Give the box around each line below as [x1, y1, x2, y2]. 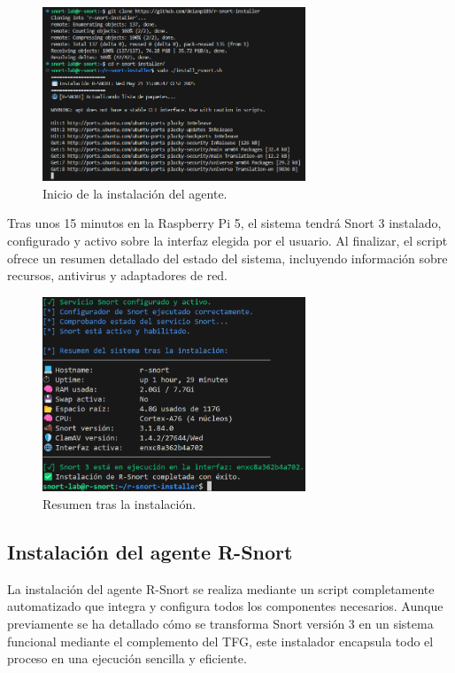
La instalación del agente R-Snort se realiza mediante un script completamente [7, 579, 435, 598]
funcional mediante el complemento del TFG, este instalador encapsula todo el [7, 631, 434, 650]
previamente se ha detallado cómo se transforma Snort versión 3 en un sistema [7, 614, 434, 632]
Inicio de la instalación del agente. [42, 184, 227, 202]
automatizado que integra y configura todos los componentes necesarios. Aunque [7, 597, 443, 615]
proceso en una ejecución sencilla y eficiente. [7, 649, 247, 668]
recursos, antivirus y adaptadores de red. [7, 266, 228, 285]
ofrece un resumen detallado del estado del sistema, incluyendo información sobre [7, 248, 448, 267]
